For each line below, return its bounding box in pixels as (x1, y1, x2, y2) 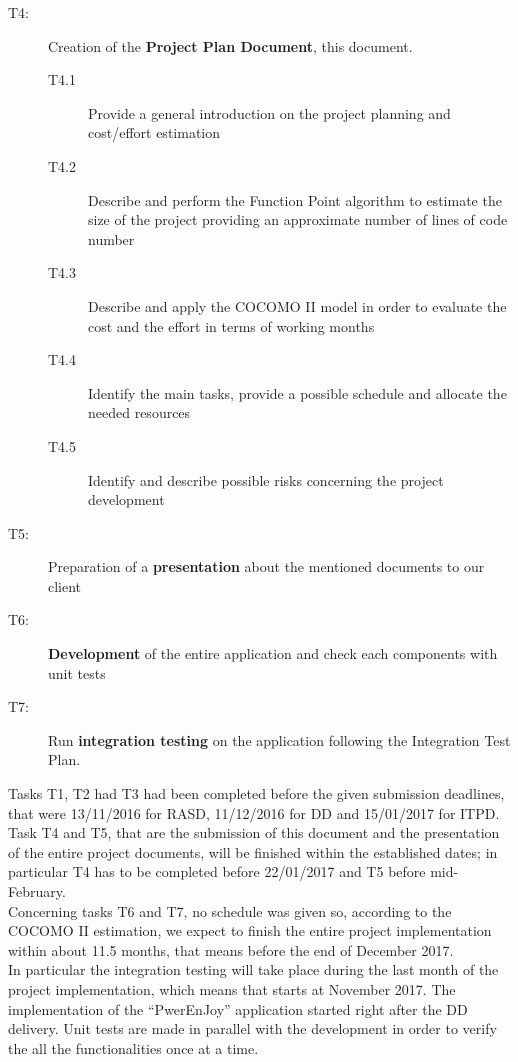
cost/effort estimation (88, 122, 221, 143)
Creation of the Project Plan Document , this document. (48, 35, 413, 56)
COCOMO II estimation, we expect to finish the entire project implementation (8, 920, 492, 941)
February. (8, 881, 66, 901)
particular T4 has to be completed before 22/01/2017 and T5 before (8, 861, 426, 882)
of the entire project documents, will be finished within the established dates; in (8, 841, 498, 862)
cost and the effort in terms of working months (88, 315, 375, 336)
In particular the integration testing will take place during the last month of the (8, 959, 499, 980)
